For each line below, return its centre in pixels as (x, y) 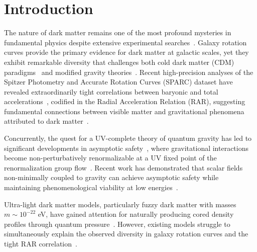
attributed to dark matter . (46, 121)
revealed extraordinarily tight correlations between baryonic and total (111, 91)
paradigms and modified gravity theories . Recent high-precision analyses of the (129, 72)
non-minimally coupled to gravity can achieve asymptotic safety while (111, 177)
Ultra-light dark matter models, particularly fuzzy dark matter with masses (120, 204)
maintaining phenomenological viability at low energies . (91, 187)
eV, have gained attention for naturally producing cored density (136, 214)
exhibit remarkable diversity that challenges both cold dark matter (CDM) (119, 62)
